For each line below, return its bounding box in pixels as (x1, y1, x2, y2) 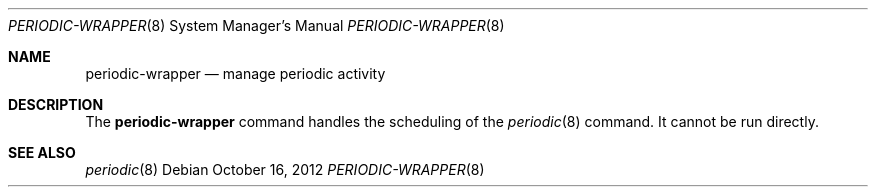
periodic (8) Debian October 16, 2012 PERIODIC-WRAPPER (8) (85, 161, 485, 178)
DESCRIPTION (8, 96, 104, 113)
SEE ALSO (8, 144, 76, 161)
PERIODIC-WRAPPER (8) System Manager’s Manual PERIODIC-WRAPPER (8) (8, 17, 505, 34)
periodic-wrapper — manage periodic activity (85, 65, 386, 82)
